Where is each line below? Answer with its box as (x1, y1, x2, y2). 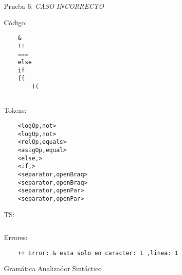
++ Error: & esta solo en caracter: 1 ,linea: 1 (18, 249, 178, 257)
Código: (4, 17, 27, 27)
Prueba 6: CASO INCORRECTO (4, 1, 104, 11)
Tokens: (4, 105, 27, 115)
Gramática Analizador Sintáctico (4, 263, 102, 274)
